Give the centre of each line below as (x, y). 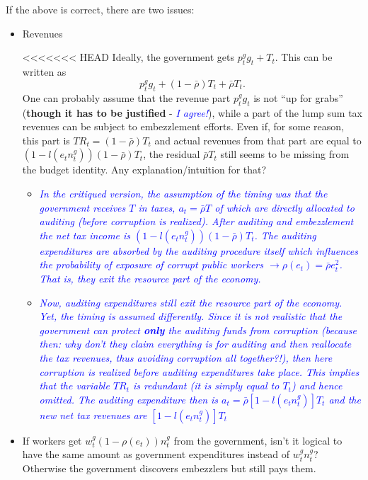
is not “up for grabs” (298, 97)
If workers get (52, 440)
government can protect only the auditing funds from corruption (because (198, 330)
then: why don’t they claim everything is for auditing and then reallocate (195, 344)
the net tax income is (85, 235)
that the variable (74, 385)
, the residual (172, 154)
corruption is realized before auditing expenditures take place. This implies (199, 371)
